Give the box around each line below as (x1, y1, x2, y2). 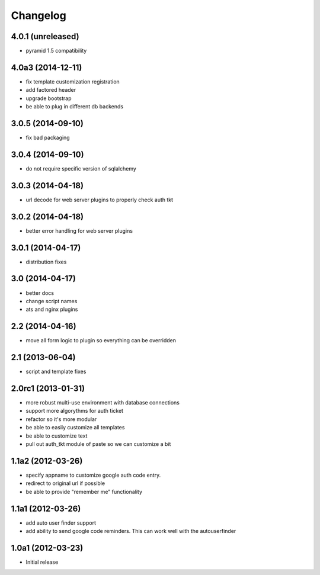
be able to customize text (25, 432, 88, 439)
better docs (25, 289, 55, 296)
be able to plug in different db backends (25, 103, 124, 110)
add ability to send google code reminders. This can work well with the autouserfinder (25, 528, 236, 535)
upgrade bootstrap (25, 95, 72, 102)
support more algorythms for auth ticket (25, 407, 124, 415)
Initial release (25, 558, 59, 566)
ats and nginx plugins (25, 306, 78, 313)
